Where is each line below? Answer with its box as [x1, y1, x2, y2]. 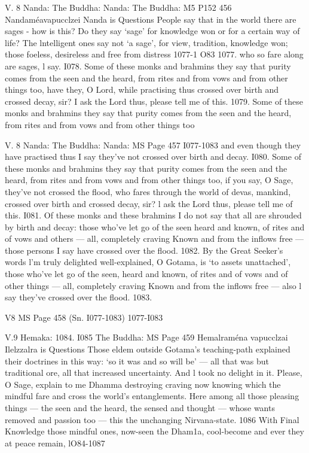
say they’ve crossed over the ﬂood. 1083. [5, 291, 152, 303]
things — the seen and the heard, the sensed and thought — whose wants [5, 402, 275, 414]
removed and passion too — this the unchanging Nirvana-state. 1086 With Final [5, 413, 299, 425]
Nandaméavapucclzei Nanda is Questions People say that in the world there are [5, 13, 296, 25]
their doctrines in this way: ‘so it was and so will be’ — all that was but [5, 354, 269, 367]
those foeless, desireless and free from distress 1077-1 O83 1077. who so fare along [5, 48, 304, 60]
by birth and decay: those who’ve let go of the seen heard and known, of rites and [5, 220, 305, 233]
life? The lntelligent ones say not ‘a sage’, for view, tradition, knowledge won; [5, 36, 288, 48]
